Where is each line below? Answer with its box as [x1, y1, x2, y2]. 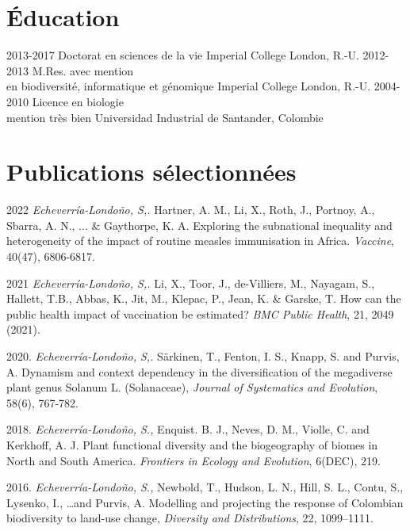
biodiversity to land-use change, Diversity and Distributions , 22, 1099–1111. [6, 510, 374, 526]
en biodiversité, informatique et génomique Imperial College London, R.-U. [6, 78, 371, 94]
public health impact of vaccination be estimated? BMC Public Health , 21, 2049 [6, 305, 394, 322]
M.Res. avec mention [32, 62, 134, 78]
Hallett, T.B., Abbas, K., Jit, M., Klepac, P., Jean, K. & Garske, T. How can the [6, 290, 401, 307]
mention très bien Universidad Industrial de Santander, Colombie [6, 109, 324, 125]
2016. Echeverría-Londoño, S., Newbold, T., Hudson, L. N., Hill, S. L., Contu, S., [6, 479, 404, 495]
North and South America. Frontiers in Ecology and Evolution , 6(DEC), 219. [6, 452, 381, 468]
